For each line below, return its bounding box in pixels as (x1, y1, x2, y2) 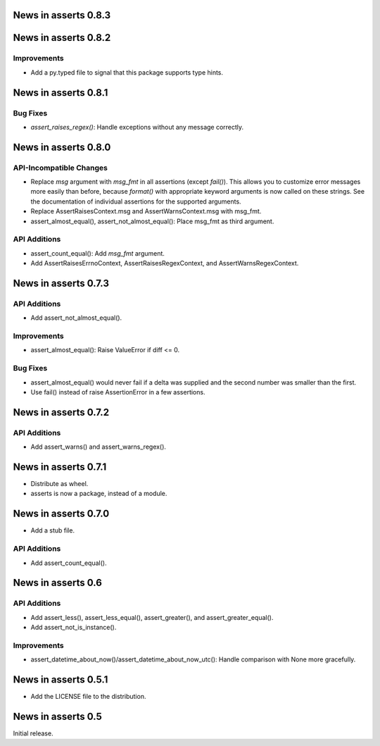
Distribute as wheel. (30, 480, 89, 488)
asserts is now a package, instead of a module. (30, 490, 167, 498)
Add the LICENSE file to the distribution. (30, 692, 146, 701)
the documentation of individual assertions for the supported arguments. (30, 197, 242, 206)
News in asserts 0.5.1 (13, 673, 108, 686)
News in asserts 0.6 (13, 577, 102, 589)
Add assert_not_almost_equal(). (30, 313, 122, 322)
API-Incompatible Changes (13, 163, 108, 173)
